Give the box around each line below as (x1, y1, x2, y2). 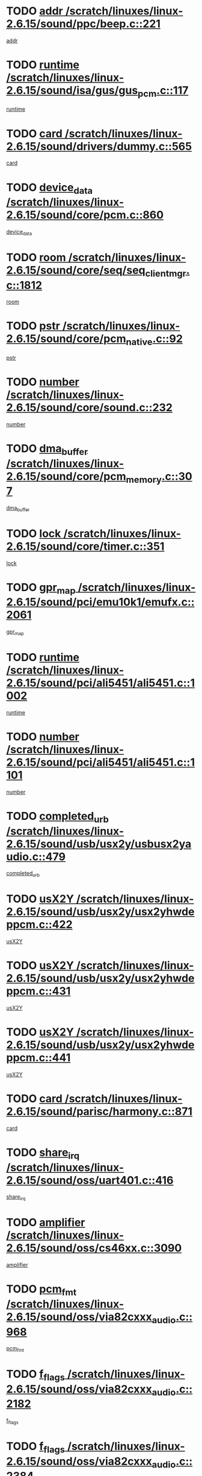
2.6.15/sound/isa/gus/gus (6, 84, 138, 98)
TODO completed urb (6, 809, 109, 825)
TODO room (6, 250, 66, 264)
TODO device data (6, 181, 93, 196)
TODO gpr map (6, 580, 76, 597)
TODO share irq (6, 1146, 80, 1161)
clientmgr (145, 267, 186, 279)
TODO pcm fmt (6, 1282, 77, 1298)
